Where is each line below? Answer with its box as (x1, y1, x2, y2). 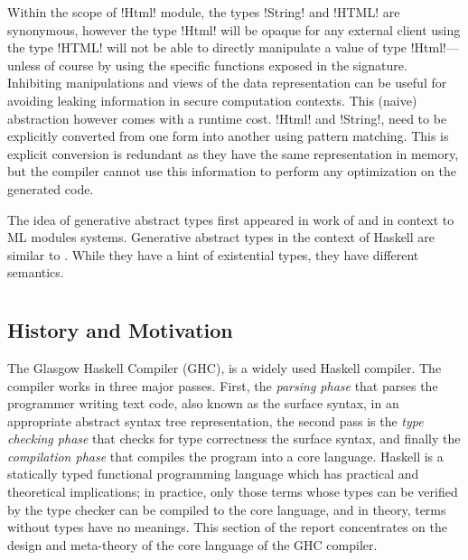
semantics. (7, 263, 64, 282)
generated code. (7, 179, 94, 198)
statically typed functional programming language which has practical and (7, 464, 419, 483)
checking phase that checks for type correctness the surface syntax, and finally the (7, 429, 461, 448)
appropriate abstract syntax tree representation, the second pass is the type (7, 411, 424, 430)
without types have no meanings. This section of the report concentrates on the (7, 518, 447, 537)
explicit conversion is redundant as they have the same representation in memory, (7, 144, 459, 163)
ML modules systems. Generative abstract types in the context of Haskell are (7, 228, 435, 247)
